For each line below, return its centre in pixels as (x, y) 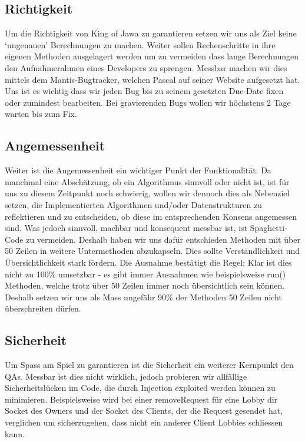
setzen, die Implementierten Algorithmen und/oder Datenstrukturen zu (133, 204)
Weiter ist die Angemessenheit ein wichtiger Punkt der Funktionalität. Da (138, 170)
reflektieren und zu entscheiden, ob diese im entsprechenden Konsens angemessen (151, 216)
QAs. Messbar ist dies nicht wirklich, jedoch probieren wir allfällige (126, 376)
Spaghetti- (268, 228)
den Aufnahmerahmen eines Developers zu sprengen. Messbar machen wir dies (146, 67)
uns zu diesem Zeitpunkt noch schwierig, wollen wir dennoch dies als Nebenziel (147, 193)
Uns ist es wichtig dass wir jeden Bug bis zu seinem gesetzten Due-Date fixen (144, 91)
